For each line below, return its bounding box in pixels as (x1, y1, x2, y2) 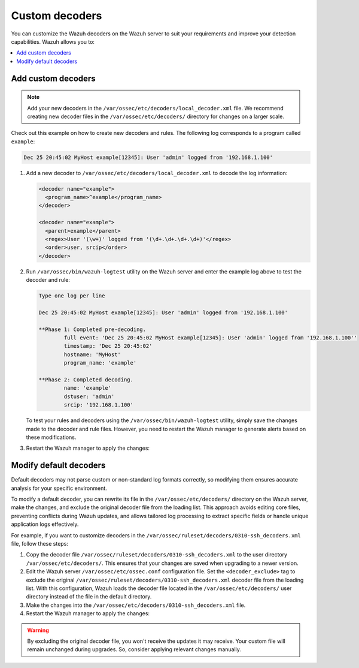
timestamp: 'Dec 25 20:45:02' (63, 342, 153, 350)
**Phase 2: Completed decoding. (38, 377, 134, 383)
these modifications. (26, 434, 77, 441)
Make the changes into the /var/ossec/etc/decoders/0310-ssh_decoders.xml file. (26, 601, 246, 609)
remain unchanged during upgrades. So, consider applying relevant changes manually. (27, 646, 242, 653)
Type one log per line (38, 293, 105, 299)
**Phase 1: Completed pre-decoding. (38, 326, 147, 333)
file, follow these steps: (11, 540, 69, 547)
